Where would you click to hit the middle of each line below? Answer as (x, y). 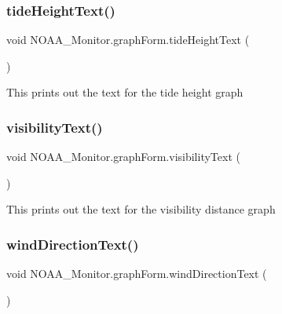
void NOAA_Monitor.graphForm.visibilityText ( (123, 157)
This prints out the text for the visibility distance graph (141, 209)
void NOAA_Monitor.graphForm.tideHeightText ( (128, 40)
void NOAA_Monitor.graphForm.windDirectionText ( (137, 274)
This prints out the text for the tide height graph (125, 92)
